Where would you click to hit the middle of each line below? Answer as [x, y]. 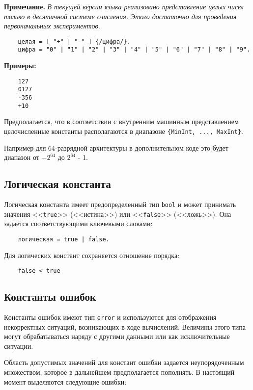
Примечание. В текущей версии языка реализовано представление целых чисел [124, 6]
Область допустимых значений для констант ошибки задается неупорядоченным [124, 362]
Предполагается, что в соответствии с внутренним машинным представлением [121, 121]
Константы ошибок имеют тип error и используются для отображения [110, 317]
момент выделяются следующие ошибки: [65, 381]
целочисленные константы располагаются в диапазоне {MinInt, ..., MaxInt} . [124, 131]
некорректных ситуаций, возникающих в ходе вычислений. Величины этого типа [125, 326]
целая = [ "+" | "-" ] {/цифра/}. [74, 41]
